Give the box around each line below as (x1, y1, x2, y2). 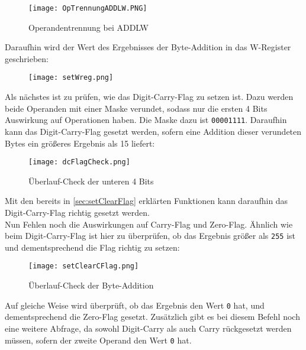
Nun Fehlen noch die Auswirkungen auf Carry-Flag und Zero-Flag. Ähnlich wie (5, 218, 293, 230)
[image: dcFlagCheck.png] (28, 158, 130, 167)
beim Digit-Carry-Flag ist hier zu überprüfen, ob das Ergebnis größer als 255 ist (5, 229, 296, 242)
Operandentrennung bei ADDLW (28, 21, 149, 33)
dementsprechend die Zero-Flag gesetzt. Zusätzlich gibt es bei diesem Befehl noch (5, 310, 300, 323)
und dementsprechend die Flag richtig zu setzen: (5, 241, 180, 253)
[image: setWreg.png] (28, 73, 114, 82)
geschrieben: (5, 52, 49, 64)
